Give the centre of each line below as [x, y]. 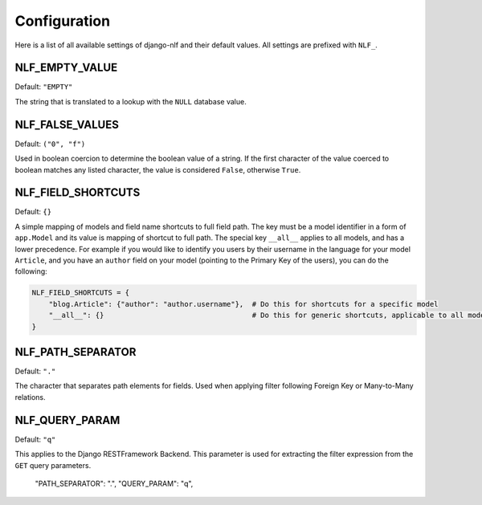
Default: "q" [35, 439]
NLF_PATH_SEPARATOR [76, 352]
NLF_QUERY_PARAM [67, 420]
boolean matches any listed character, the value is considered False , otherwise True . [158, 169]
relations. [30, 397]
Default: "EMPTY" [44, 87]
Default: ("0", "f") [50, 144]
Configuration [63, 21]
